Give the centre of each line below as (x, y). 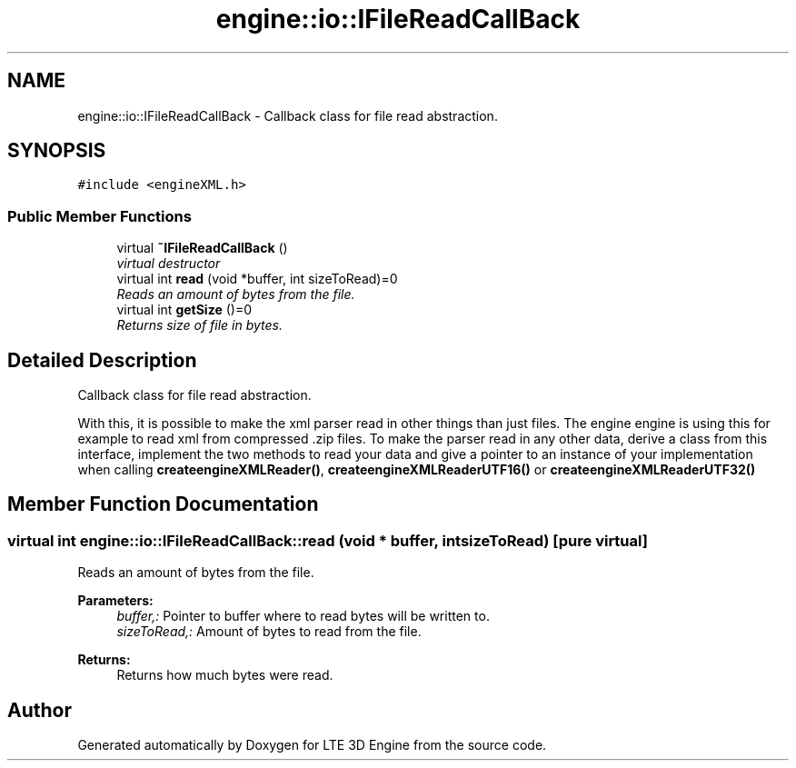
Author (40, 710)
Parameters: (115, 601)
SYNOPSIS (57, 151)
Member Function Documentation (163, 504)
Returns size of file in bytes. (200, 325)
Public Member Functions (99, 216)
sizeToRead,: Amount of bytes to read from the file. (269, 632)
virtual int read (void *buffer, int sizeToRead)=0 (257, 279)
